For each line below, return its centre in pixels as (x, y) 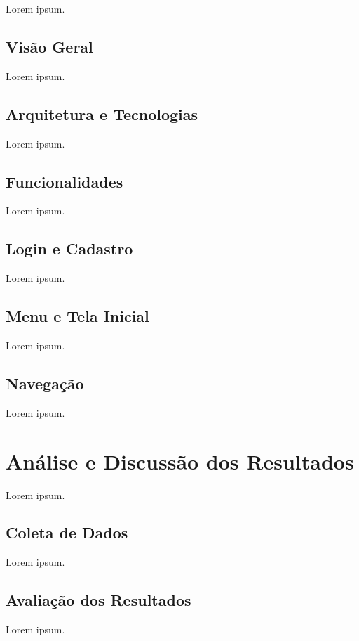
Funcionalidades (65, 181)
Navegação (45, 383)
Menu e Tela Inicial (77, 316)
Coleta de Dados (67, 532)
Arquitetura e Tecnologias (102, 114)
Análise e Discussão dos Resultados (180, 461)
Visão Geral (49, 46)
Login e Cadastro (69, 248)
